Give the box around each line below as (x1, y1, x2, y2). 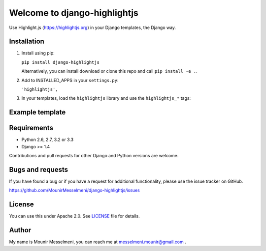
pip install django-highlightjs (21, 59, 100, 65)
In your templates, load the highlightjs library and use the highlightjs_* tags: (21, 95, 191, 101)
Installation (9, 37, 44, 46)
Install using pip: (21, 50, 55, 56)
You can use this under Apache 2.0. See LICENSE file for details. (9, 213, 140, 219)
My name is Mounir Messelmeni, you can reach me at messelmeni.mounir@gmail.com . (9, 239, 187, 245)
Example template (9, 108, 66, 116)
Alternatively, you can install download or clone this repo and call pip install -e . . (21, 68, 198, 74)
